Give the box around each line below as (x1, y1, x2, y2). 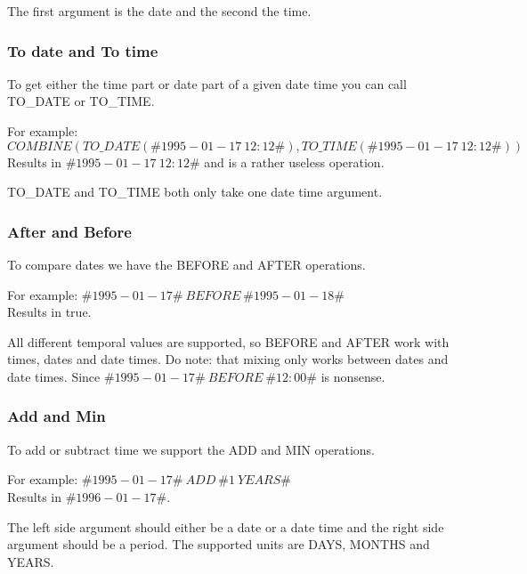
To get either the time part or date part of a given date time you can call (7, 74, 407, 93)
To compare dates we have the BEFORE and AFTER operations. (7, 255, 366, 273)
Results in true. (7, 303, 92, 321)
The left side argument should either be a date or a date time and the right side (7, 517, 444, 536)
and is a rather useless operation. (204, 152, 385, 171)
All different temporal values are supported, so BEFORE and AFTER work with (7, 332, 450, 351)
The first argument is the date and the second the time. (7, 2, 312, 20)
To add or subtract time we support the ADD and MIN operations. (7, 440, 376, 458)
